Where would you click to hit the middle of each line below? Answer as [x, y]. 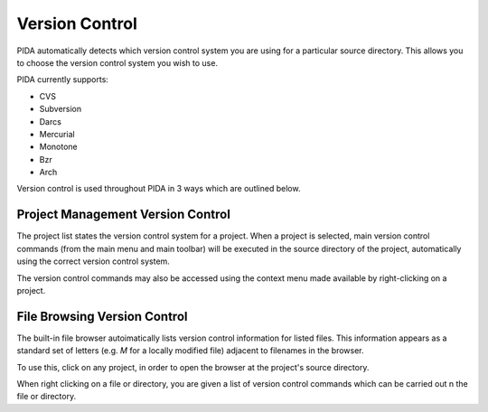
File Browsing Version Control [102, 316]
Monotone [58, 147]
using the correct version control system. [94, 261]
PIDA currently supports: [62, 80]
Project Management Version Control [123, 215]
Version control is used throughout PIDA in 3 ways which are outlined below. [159, 189]
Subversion [61, 109]
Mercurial [57, 134]
